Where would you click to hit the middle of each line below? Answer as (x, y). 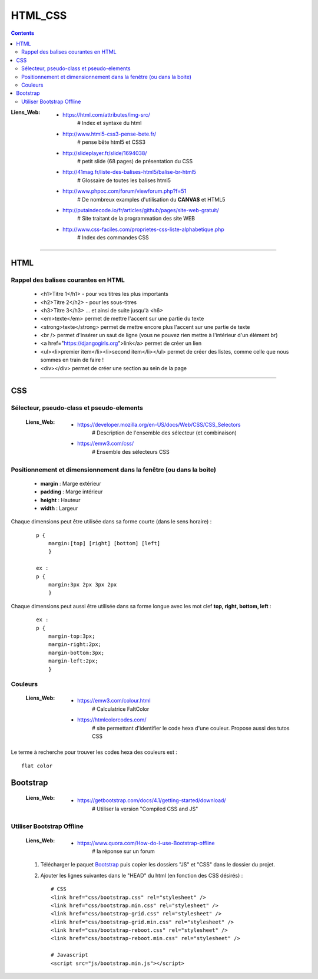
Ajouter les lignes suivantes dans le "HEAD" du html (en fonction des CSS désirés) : (142, 875)
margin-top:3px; (72, 636)
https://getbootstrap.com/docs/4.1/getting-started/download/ (152, 800)
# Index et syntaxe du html (110, 123)
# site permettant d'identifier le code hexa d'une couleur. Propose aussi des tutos (191, 728)
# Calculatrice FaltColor (121, 709)
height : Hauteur (60, 500)
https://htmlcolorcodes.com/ (112, 720)
